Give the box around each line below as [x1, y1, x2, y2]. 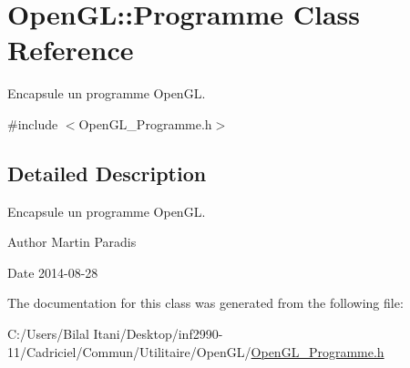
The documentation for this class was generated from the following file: [7, 293, 404, 312]
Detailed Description [7, 158, 207, 187]
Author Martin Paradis [7, 232, 137, 251]
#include [7, 114, 58, 133]
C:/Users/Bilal [7, 324, 89, 343]
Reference [7, 31, 134, 68]
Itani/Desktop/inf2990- [93, 324, 223, 343]
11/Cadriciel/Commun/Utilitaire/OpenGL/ [7, 342, 251, 361]
